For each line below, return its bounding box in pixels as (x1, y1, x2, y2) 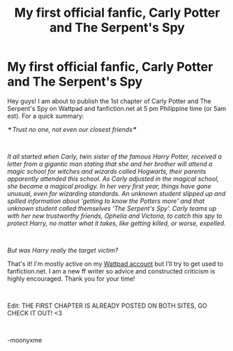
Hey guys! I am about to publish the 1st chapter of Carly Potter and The (7, 96, 211, 105)
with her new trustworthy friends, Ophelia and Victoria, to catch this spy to (7, 211, 223, 220)
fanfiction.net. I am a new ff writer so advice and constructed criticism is (7, 267, 216, 275)
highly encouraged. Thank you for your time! (7, 274, 135, 283)
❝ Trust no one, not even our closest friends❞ (7, 125, 136, 133)
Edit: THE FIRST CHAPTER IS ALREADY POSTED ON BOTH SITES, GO (7, 301, 208, 310)
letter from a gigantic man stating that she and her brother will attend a (7, 159, 213, 168)
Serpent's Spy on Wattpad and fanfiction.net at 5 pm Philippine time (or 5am (7, 104, 227, 112)
